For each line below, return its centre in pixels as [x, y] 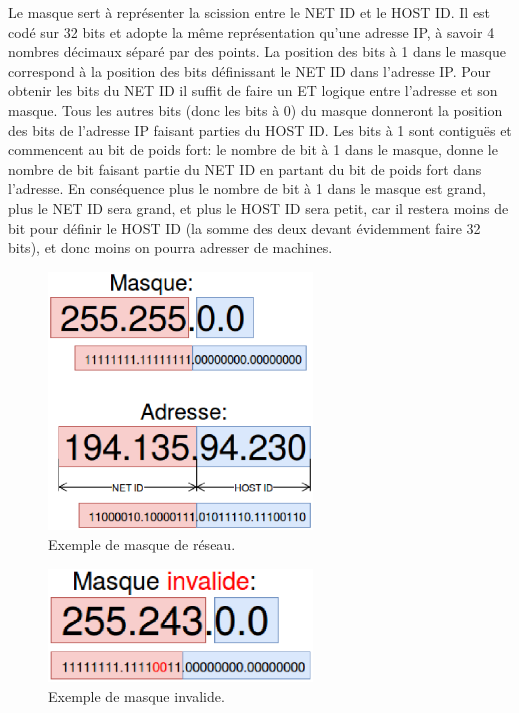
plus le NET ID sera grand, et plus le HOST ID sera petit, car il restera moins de [258, 207]
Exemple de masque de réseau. [142, 544]
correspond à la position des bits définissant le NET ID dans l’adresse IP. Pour [249, 70]
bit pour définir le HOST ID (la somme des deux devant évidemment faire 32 [244, 227]
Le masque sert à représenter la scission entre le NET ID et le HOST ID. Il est [249, 12]
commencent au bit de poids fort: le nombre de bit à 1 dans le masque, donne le [253, 149]
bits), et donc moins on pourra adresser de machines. [170, 247]
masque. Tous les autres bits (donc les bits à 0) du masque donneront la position [255, 109]
